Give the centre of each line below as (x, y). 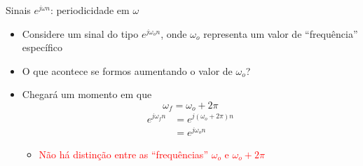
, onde (174, 33)
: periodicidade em (90, 10)
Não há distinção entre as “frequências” (123, 154)
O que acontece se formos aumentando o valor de (127, 70)
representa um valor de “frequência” (281, 33)
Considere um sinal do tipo (80, 33)
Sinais (18, 10)
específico (42, 47)
